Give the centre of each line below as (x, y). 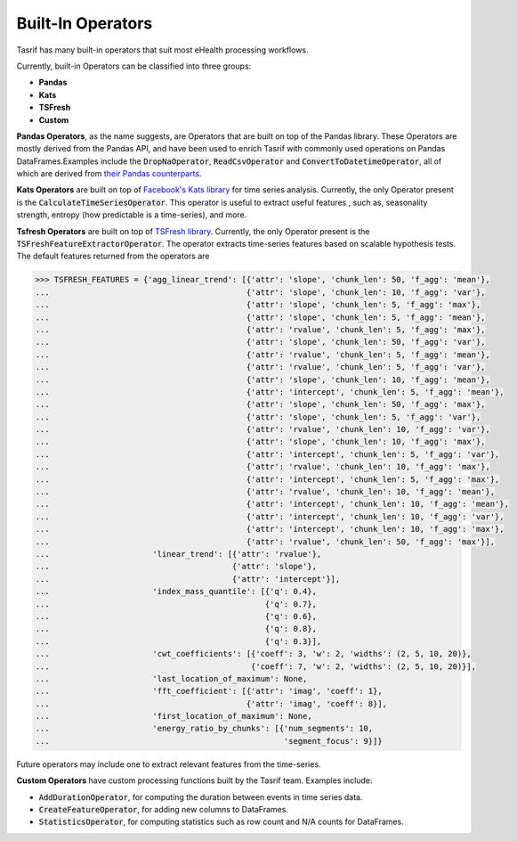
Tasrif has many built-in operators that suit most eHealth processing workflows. (162, 50)
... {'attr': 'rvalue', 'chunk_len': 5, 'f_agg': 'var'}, (260, 367)
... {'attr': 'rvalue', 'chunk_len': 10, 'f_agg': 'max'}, (263, 467)
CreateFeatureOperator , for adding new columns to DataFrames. (164, 809)
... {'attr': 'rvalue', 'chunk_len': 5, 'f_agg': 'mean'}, (263, 355)
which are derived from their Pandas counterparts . (109, 174)
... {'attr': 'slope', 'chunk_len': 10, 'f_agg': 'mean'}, (263, 380)
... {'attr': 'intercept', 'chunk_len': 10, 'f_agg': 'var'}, (270, 516)
